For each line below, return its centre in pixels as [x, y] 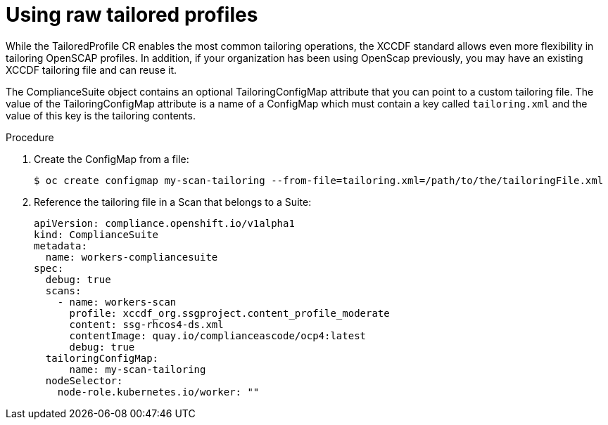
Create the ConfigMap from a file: [112, 159]
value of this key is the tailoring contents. [101, 115]
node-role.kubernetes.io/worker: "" [158, 392]
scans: [63, 290]
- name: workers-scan [117, 302]
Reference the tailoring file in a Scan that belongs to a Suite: [173, 202]
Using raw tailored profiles [132, 15]
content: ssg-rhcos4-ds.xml [146, 324]
